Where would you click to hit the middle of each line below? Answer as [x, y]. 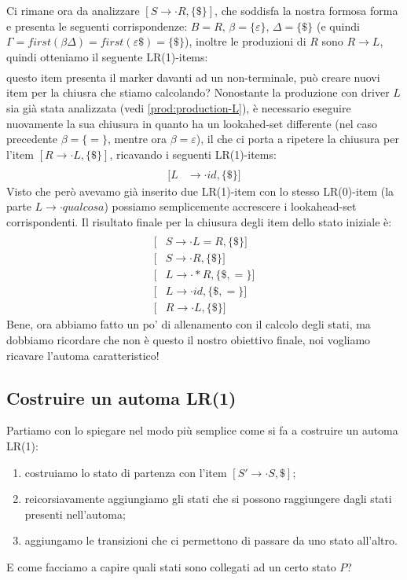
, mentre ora [137, 139]
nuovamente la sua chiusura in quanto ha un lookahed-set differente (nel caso [192, 123]
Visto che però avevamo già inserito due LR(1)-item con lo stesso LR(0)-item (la [200, 191]
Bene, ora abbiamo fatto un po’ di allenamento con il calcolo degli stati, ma [189, 324]
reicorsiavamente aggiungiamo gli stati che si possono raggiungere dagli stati [208, 499]
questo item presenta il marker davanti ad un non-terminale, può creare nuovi [193, 77]
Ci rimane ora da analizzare [73, 10]
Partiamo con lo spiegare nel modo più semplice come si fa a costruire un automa [202, 430]
